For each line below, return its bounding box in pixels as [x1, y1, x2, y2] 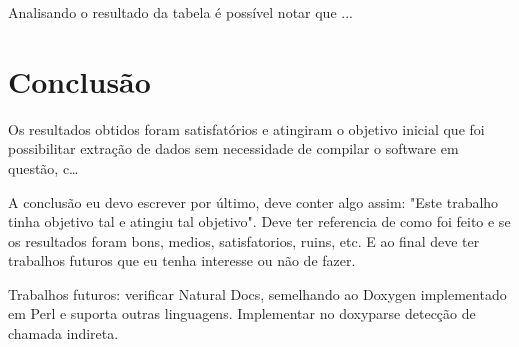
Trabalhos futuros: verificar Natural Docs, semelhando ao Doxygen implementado [8, 283, 507, 304]
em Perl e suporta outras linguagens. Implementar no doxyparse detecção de [8, 303, 476, 324]
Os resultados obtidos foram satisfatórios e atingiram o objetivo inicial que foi [8, 118, 485, 139]
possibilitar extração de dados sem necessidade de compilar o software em [8, 138, 459, 159]
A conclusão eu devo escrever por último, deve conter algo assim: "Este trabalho [8, 191, 499, 212]
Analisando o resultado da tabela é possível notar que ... [8, 2, 353, 22]
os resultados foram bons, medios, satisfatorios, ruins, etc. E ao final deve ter [8, 230, 480, 251]
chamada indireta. [8, 323, 119, 344]
